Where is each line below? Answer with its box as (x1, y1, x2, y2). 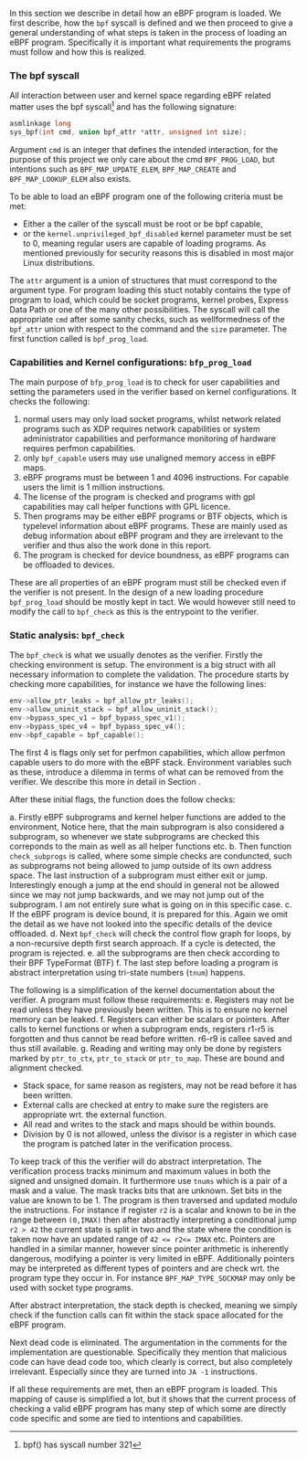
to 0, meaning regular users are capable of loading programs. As (22, 238, 267, 248)
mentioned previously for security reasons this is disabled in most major (22, 247, 294, 259)
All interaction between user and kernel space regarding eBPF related (9, 90, 271, 101)
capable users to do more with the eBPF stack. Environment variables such (9, 756, 292, 767)
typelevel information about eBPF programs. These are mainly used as (22, 521, 288, 531)
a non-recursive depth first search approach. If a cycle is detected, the (9, 937, 276, 948)
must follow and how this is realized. (9, 47, 146, 58)
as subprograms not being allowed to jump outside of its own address (9, 860, 272, 871)
